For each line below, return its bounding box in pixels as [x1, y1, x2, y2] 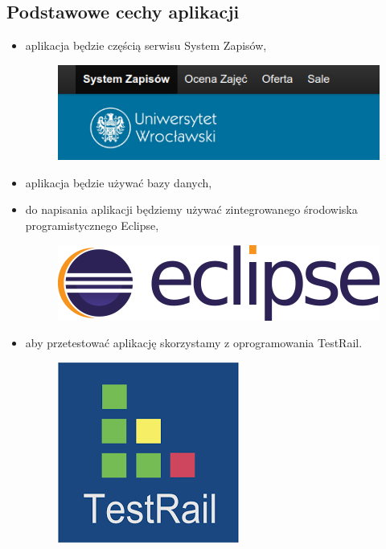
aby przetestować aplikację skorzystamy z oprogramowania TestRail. [25, 334, 363, 351]
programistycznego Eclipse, [25, 216, 159, 233]
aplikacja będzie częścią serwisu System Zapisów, [25, 37, 267, 54]
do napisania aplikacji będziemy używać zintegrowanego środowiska [25, 201, 358, 218]
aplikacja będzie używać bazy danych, [25, 174, 212, 191]
